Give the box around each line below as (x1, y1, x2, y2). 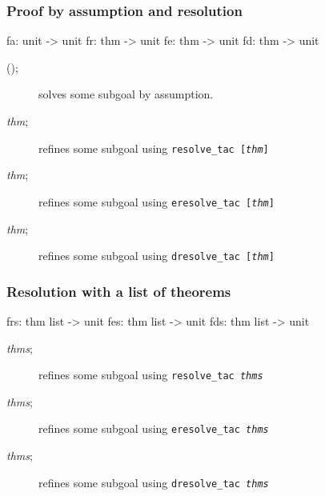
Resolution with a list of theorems (6, 281, 231, 301)
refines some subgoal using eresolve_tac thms (38, 420, 269, 437)
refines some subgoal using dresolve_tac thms (38, 474, 269, 490)
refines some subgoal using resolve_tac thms (38, 366, 263, 383)
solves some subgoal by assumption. (38, 86, 214, 102)
